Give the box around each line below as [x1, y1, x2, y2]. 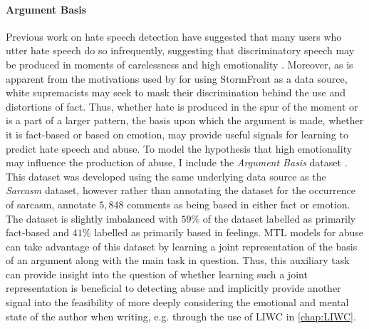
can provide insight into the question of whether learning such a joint [6, 266, 308, 281]
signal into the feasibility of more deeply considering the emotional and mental [6, 295, 349, 310]
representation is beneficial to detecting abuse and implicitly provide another [6, 280, 341, 295]
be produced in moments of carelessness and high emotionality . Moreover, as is [6, 56, 353, 71]
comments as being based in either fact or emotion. [127, 196, 350, 211]
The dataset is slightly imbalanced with [6, 211, 178, 226]
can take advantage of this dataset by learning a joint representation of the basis [6, 238, 358, 253]
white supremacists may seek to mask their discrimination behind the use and [6, 85, 346, 100]
